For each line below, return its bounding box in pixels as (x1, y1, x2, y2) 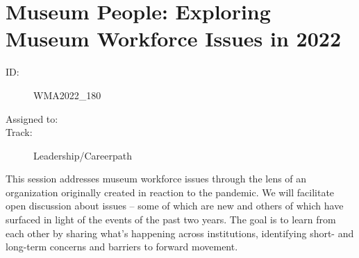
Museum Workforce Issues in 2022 (6, 24, 342, 53)
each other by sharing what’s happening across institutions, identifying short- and (6, 225, 354, 240)
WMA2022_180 (33, 87, 101, 102)
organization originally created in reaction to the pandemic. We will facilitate (6, 184, 335, 199)
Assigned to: (6, 111, 58, 126)
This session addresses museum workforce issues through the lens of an (6, 171, 307, 186)
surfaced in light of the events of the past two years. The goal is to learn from (6, 212, 336, 227)
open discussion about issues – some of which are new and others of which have (6, 198, 344, 213)
